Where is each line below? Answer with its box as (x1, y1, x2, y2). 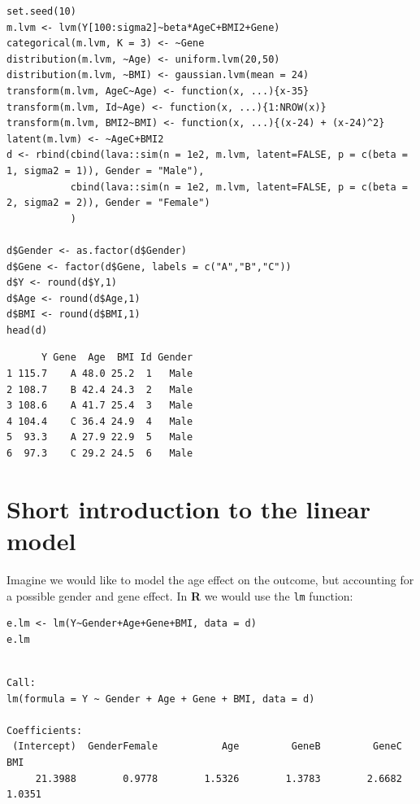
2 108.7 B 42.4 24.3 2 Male (6, 383, 193, 395)
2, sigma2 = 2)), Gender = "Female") (6, 197, 210, 209)
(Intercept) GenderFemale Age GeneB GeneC (12, 741, 402, 753)
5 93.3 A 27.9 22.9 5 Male (6, 431, 193, 444)
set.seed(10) (6, 6, 76, 17)
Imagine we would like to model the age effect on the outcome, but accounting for (6, 570, 414, 588)
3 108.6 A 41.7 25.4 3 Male (6, 400, 193, 412)
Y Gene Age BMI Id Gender (41, 352, 193, 364)
